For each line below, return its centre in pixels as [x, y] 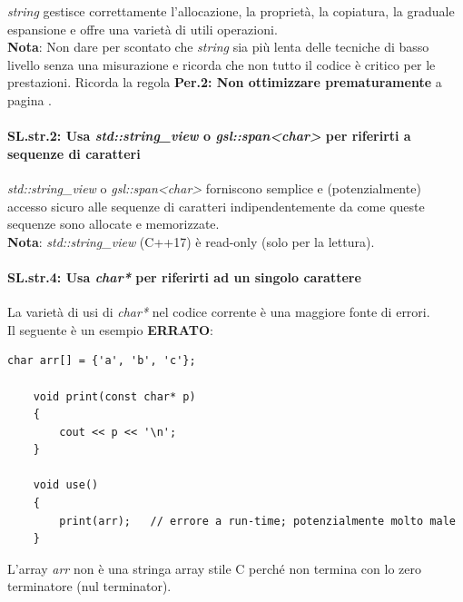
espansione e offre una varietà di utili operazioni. [143, 29]
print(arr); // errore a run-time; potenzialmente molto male [257, 521]
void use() [66, 485]
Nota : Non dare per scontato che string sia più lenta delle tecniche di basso [218, 47]
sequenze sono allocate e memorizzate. [113, 224]
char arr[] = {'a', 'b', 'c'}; [102, 361]
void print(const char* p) [114, 396]
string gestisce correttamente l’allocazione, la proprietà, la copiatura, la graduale [231, 11]
